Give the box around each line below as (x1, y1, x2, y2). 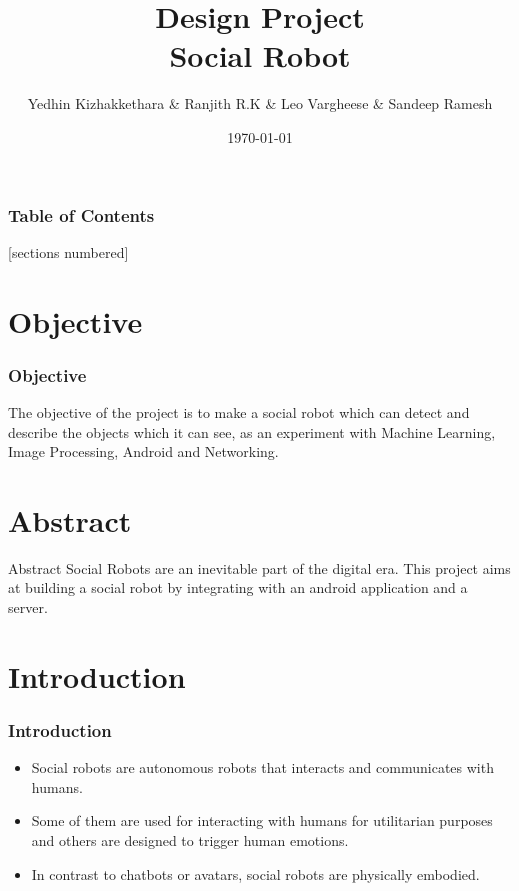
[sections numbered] (8, 241, 129, 262)
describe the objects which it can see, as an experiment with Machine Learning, (8, 421, 496, 442)
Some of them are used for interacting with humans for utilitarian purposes (31, 810, 493, 831)
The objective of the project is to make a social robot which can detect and (8, 401, 470, 422)
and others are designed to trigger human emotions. (31, 830, 349, 851)
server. (8, 597, 48, 618)
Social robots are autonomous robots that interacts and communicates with (31, 757, 494, 778)
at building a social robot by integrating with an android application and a (8, 577, 468, 598)
